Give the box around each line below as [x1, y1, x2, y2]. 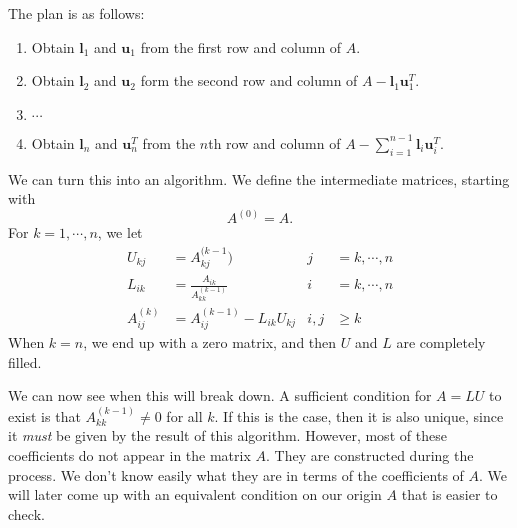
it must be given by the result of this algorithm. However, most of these [8, 425, 447, 446]
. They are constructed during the [265, 444, 474, 465]
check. [8, 503, 45, 524]
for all [166, 405, 203, 426]
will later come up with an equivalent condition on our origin [8, 484, 382, 505]
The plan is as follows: [8, 3, 145, 23]
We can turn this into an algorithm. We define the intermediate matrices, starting [8, 168, 510, 189]
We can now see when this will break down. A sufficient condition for [8, 385, 432, 406]
